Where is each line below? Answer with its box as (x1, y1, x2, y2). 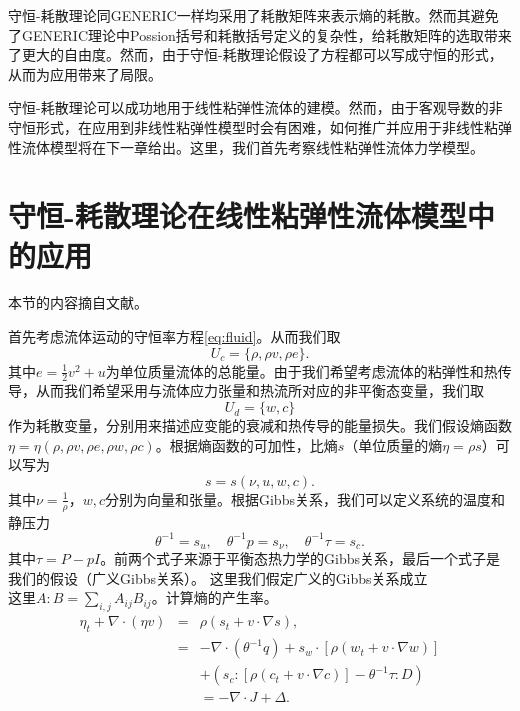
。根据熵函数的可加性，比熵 (155, 434, 338, 455)
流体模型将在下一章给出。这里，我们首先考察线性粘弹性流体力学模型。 (21, 136, 484, 157)
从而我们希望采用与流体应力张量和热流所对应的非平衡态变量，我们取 (35, 380, 484, 401)
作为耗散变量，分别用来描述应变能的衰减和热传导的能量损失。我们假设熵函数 (8, 415, 512, 436)
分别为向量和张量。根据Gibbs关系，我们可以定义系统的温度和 (104, 488, 505, 509)
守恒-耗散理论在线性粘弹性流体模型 (8, 195, 467, 236)
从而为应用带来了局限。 (8, 63, 162, 84)
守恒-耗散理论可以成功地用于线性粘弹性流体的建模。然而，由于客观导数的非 (8, 97, 503, 118)
